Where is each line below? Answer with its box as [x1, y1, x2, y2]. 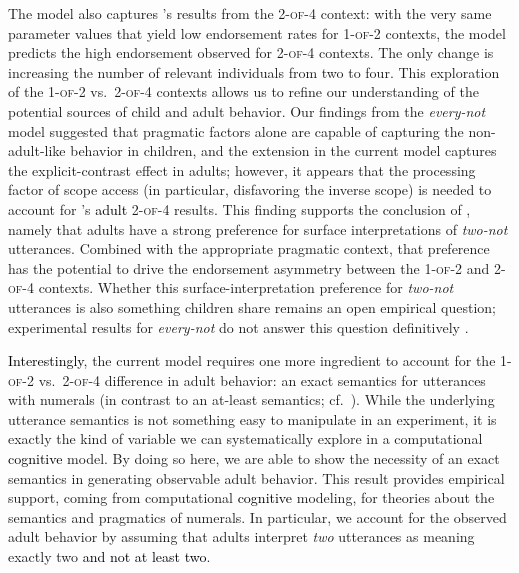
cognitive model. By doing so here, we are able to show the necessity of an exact [8, 448, 500, 469]
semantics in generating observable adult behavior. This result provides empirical [8, 467, 505, 488]
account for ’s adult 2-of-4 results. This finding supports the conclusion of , [8, 198, 471, 219]
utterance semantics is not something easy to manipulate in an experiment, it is [8, 408, 497, 429]
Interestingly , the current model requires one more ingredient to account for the [8, 350, 496, 371]
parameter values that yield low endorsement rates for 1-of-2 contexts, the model [8, 22, 506, 43]
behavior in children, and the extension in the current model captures [70, 140, 497, 161]
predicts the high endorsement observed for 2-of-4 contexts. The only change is [8, 42, 494, 63]
